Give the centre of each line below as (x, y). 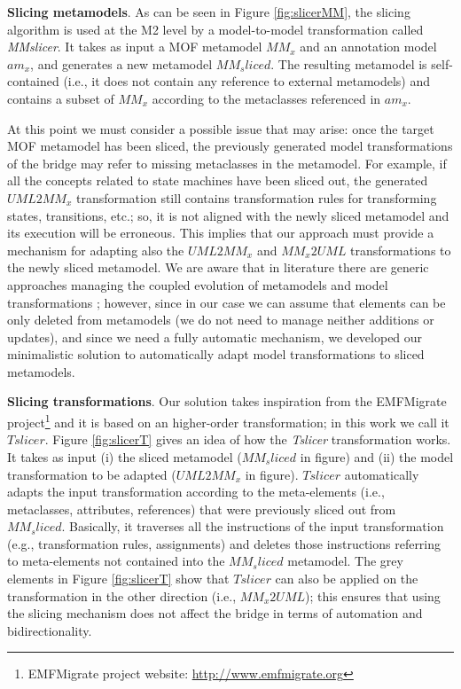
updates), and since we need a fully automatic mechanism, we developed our (215, 337)
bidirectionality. (50, 630)
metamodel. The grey (345, 561)
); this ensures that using (373, 595)
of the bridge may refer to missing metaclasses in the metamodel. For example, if (227, 163)
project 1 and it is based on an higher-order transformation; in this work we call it (228, 421)
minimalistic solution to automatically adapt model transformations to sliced (216, 354)
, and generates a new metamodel (121, 63)
